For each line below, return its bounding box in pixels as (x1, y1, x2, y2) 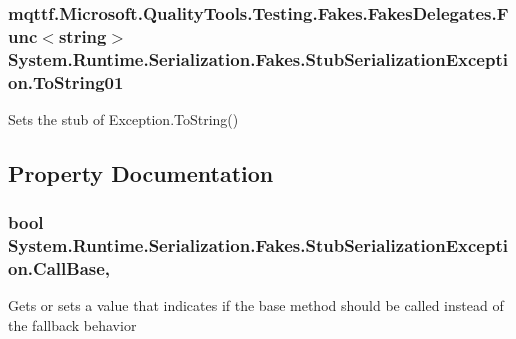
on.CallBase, (8, 256, 111, 281)
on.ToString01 (8, 69, 124, 94)
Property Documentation (8, 157, 274, 188)
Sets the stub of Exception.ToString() (8, 108, 239, 129)
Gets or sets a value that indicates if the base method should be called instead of (8, 295, 504, 316)
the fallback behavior (8, 315, 137, 336)
